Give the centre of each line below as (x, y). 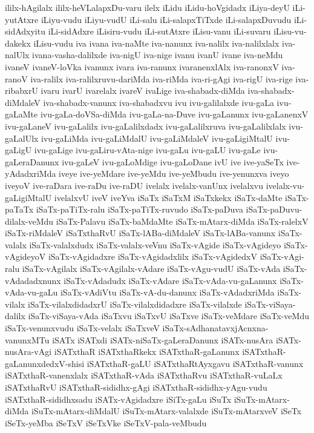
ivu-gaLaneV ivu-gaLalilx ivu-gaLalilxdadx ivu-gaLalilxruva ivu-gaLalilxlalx (146, 126)
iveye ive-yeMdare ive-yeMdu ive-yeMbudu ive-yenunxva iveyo (174, 174)
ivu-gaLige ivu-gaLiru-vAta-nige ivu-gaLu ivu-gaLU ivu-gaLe (147, 150)
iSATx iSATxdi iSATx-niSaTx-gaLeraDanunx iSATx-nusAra (163, 339)
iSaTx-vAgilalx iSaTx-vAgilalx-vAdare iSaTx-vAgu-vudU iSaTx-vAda (151, 269)
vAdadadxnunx (33, 280)
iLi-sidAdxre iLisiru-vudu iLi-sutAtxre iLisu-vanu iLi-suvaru (159, 31)
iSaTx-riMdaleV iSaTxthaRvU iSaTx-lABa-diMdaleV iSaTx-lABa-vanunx (140, 233)
